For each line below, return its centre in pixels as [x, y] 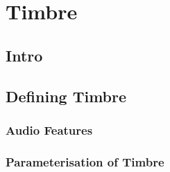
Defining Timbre [66, 96]
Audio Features [49, 130]
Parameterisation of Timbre [85, 161]
